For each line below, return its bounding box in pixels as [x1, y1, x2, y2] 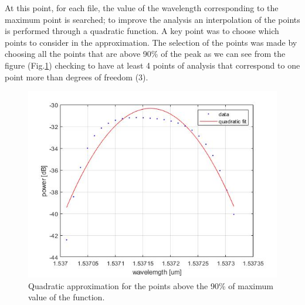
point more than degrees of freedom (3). [5, 70, 148, 83]
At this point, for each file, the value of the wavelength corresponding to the [5, 2, 279, 13]
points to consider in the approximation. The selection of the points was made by [5, 36, 297, 48]
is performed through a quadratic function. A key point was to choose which [5, 25, 279, 37]
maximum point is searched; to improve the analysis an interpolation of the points [5, 13, 300, 25]
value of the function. [28, 291, 105, 303]
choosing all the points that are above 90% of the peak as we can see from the [5, 48, 286, 60]
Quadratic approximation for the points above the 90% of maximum [28, 279, 273, 292]
